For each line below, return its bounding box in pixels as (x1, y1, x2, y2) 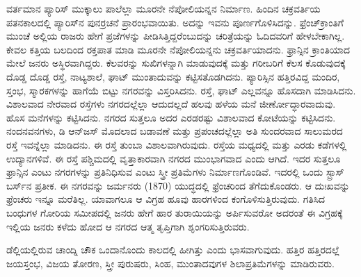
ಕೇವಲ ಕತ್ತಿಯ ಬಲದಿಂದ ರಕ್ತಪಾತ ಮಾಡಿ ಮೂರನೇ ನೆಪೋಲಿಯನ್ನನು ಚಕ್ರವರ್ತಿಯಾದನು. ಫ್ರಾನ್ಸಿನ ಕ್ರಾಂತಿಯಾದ (6, 42, 350, 56)
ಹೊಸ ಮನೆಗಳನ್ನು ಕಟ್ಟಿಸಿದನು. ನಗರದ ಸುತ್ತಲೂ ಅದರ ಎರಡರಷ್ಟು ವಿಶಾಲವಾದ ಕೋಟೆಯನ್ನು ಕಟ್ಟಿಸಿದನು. (6, 110, 336, 124)
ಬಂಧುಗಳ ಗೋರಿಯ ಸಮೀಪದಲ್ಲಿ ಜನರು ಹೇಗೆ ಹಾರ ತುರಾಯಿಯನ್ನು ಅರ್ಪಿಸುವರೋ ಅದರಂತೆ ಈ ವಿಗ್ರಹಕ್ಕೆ (6, 205, 343, 219)
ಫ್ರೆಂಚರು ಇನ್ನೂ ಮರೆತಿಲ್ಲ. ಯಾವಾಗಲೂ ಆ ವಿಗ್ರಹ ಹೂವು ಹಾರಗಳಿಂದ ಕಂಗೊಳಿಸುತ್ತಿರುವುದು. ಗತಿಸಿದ (6, 192, 326, 206)
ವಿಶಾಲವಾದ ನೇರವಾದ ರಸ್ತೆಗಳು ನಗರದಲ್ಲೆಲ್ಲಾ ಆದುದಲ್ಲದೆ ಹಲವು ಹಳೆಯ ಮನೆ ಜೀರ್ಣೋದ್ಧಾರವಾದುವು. (6, 96, 336, 111)
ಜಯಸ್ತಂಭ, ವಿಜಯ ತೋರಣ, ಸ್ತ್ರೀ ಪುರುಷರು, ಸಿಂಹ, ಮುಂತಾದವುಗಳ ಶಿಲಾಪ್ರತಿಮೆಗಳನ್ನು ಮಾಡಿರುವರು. (6, 255, 335, 270)
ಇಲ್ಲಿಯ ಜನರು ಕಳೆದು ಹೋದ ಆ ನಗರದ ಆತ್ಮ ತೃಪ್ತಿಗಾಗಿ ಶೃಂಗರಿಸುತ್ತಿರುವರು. (6, 219, 250, 233)
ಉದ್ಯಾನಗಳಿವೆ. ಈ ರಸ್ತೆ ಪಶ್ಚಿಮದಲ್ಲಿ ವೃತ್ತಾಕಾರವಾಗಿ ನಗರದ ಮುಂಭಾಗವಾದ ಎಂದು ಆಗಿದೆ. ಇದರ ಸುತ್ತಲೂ (6, 151, 341, 165)
